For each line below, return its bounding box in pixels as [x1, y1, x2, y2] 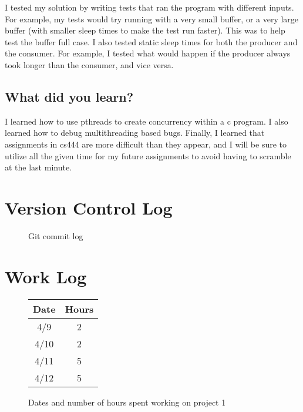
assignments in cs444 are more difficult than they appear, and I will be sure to [5, 138, 287, 150]
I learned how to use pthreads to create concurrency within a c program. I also [5, 115, 288, 127]
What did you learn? [5, 87, 134, 105]
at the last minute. [5, 161, 72, 173]
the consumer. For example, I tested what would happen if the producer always [5, 47, 291, 59]
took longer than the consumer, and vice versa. [5, 58, 174, 71]
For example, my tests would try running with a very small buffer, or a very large [5, 12, 299, 25]
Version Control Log [5, 195, 173, 219]
